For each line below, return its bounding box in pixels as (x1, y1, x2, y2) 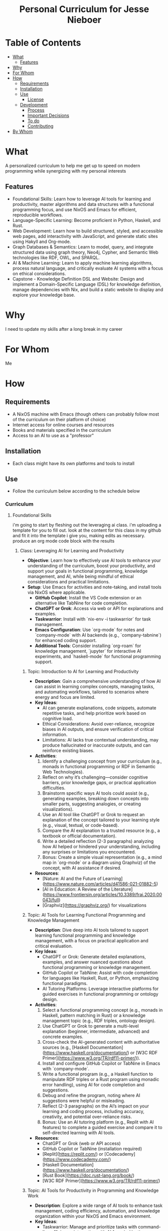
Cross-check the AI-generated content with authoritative (42, 1039, 160, 1045)
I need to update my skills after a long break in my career (5, 326, 123, 332)
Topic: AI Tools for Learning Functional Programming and (27, 912, 145, 918)
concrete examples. (42, 1033, 84, 1040)
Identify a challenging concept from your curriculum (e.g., (42, 758, 162, 764)
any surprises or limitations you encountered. (42, 848, 136, 854)
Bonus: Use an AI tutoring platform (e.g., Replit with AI (42, 1119, 154, 1125)
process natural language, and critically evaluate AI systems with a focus (12, 265, 163, 271)
